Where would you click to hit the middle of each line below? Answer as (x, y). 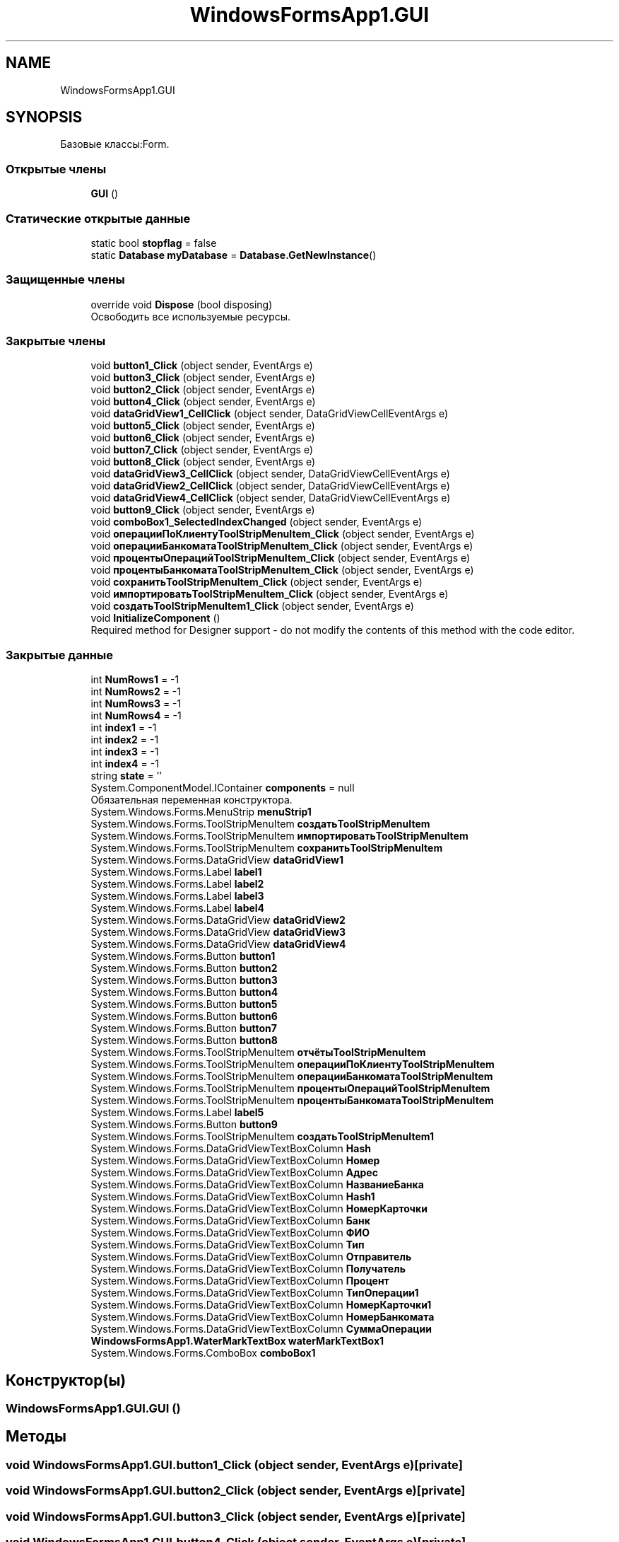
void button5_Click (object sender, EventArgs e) (203, 426)
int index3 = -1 (125, 752)
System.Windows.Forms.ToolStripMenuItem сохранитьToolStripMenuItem (267, 848)
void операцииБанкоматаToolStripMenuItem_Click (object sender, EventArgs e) (282, 546)
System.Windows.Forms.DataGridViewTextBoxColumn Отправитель (251, 1257)
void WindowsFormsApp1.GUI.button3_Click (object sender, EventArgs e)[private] (236, 1516)
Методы (36, 1437)
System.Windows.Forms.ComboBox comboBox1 (203, 1353)
